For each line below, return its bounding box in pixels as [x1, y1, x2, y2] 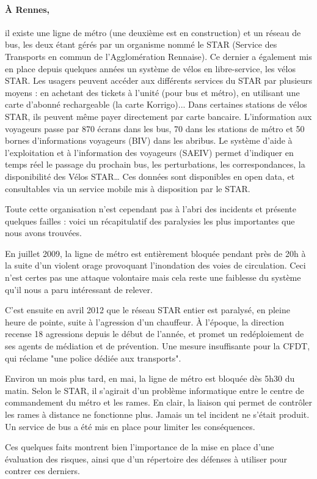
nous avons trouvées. [5, 226, 82, 239]
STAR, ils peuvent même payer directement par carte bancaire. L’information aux [5, 110, 312, 122]
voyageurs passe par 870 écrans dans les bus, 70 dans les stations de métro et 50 [5, 122, 305, 135]
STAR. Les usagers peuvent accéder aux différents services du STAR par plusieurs [5, 74, 313, 87]
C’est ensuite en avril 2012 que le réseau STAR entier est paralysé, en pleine [5, 303, 290, 316]
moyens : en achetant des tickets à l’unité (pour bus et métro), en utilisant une [5, 86, 300, 98]
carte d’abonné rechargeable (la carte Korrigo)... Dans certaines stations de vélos [5, 98, 307, 111]
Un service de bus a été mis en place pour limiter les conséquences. [5, 420, 255, 433]
